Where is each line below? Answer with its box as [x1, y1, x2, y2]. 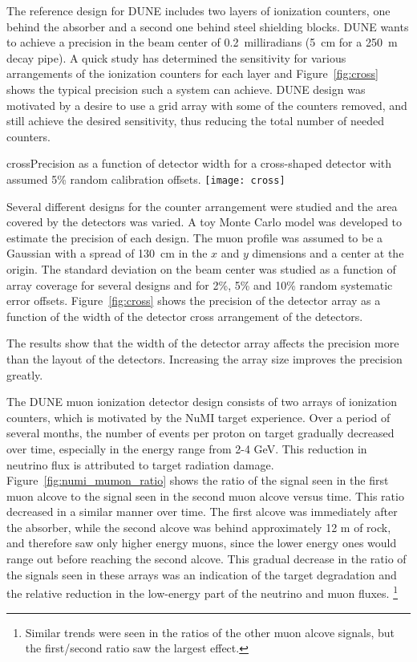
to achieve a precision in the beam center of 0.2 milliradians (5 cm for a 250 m [6, 34, 398, 51]
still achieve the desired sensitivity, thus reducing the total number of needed [6, 112, 385, 129]
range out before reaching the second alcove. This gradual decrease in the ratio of [6, 550, 407, 567]
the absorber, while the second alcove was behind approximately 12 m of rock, [6, 518, 391, 535]
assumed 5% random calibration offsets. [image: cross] [6, 170, 285, 187]
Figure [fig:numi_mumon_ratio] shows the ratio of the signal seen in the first [6, 472, 389, 489]
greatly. [6, 366, 43, 383]
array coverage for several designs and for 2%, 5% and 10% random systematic [6, 276, 393, 293]
